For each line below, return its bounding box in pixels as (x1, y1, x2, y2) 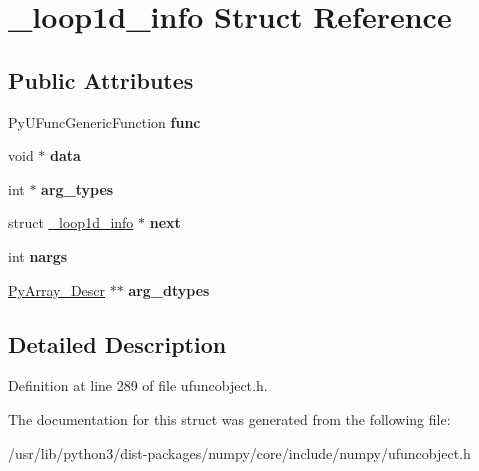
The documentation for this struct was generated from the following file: (8, 408, 451, 429)
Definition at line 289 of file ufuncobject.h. (8, 375, 268, 396)
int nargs (8, 245, 68, 266)
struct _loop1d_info (8, 212, 134, 233)
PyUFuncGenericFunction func (8, 111, 201, 132)
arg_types (41, 178, 114, 199)
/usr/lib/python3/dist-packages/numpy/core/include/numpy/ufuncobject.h (8, 442, 471, 463)
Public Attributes (8, 64, 194, 95)
